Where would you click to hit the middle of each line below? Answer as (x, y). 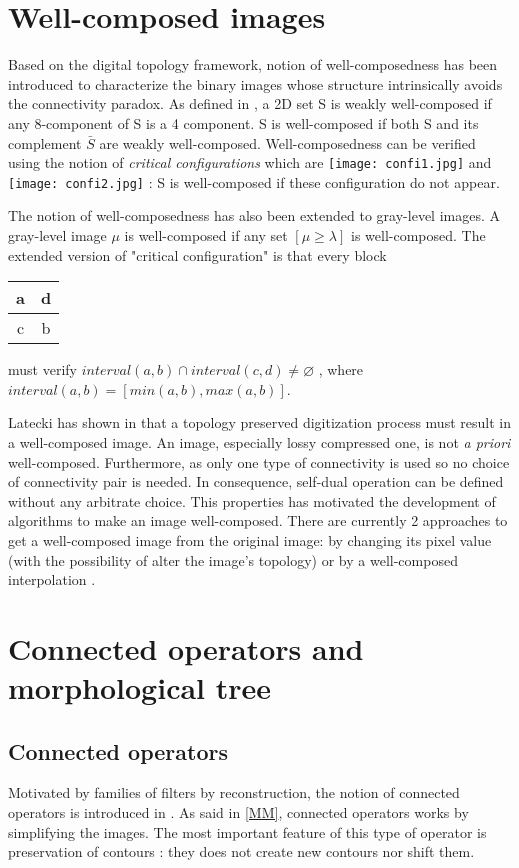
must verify (42, 369)
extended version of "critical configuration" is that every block (197, 254)
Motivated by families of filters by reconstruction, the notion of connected (234, 792)
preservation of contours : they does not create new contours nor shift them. (241, 851)
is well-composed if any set (206, 235)
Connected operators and (186, 647)
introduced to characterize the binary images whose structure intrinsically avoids (255, 83)
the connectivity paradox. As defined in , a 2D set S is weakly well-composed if (250, 103)
